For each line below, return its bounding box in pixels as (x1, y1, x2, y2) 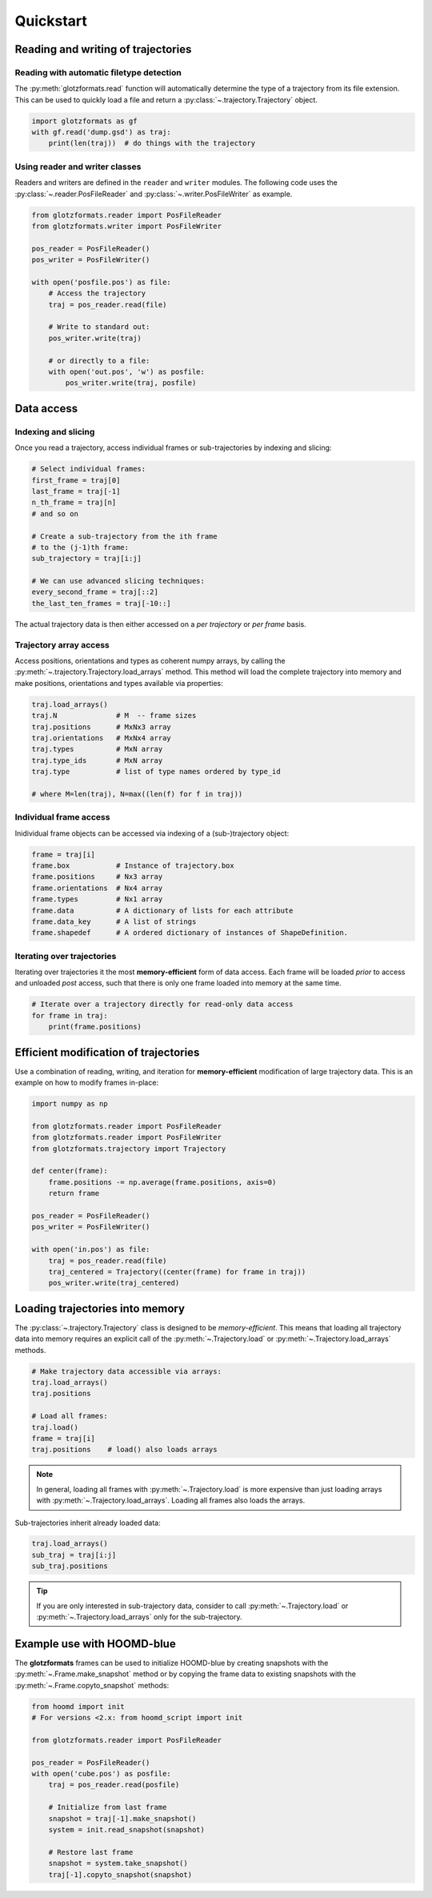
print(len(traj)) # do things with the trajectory (48, 138, 256, 148)
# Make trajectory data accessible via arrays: (31, 1366, 222, 1376)
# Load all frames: (31, 1411, 108, 1421)
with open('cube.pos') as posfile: (31, 1769, 171, 1779)
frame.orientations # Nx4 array (31, 883, 163, 893)
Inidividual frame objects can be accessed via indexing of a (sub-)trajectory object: (14, 829, 290, 838)
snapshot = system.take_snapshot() (48, 1859, 188, 1868)
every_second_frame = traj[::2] (31, 588, 159, 596)
